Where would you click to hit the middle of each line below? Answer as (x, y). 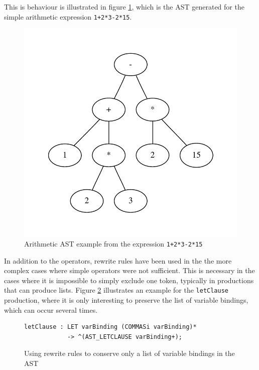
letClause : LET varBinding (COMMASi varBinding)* (110, 327)
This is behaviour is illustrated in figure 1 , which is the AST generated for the (124, 7)
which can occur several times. (51, 310)
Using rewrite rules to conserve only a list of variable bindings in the (129, 353)
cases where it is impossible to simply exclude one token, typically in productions (129, 280)
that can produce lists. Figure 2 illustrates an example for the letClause (116, 290)
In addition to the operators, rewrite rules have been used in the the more (118, 260)
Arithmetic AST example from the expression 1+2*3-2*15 (113, 243)
